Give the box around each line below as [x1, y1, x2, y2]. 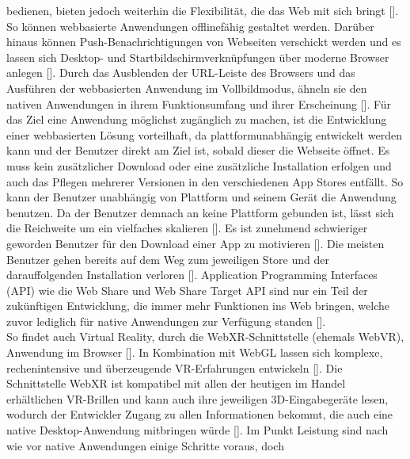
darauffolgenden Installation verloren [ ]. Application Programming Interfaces [6, 266, 378, 283]
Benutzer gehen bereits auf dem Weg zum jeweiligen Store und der [6, 251, 329, 267]
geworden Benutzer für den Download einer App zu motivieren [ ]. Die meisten [6, 235, 385, 251]
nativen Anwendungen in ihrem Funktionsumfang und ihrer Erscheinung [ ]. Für [6, 95, 392, 112]
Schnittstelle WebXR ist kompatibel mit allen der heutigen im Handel [6, 375, 346, 392]
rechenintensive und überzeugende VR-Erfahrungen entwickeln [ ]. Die [6, 359, 343, 376]
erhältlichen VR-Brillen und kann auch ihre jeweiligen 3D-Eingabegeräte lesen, [6, 390, 389, 407]
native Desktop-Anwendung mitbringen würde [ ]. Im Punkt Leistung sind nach [6, 422, 389, 438]
